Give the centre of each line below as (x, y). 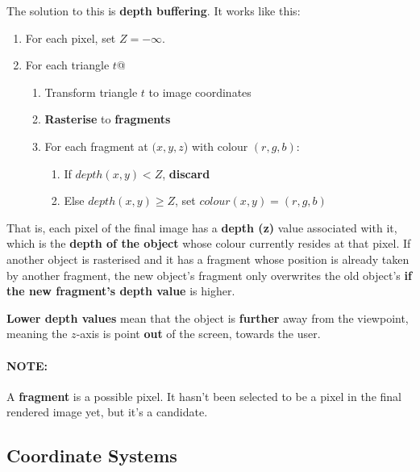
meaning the (37, 334)
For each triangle (67, 65)
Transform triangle (91, 92)
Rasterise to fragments (108, 119)
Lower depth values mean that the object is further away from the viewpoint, (208, 317)
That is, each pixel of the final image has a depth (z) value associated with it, (202, 227)
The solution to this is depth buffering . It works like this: (154, 10)
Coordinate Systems (92, 455)
